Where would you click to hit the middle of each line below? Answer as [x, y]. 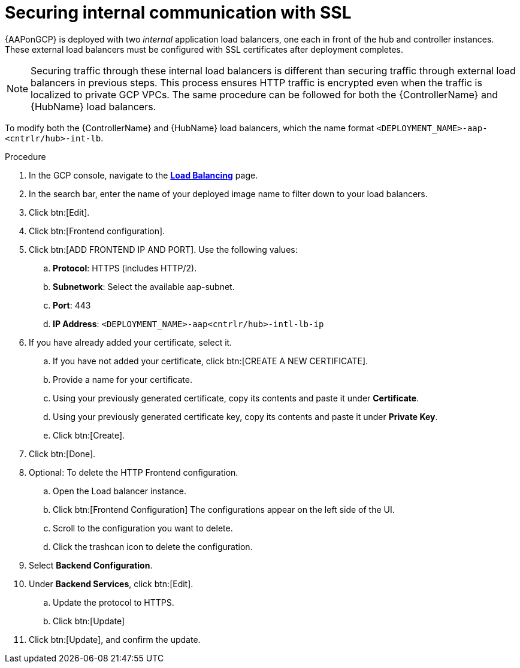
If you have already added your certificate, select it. [131, 342]
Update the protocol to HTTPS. [114, 602]
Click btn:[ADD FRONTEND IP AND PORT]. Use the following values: [163, 249]
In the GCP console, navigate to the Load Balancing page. [143, 175]
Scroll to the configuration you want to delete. [143, 528]
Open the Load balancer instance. [120, 491]
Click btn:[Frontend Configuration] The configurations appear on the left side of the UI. [224, 509]
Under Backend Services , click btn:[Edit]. [111, 584]
